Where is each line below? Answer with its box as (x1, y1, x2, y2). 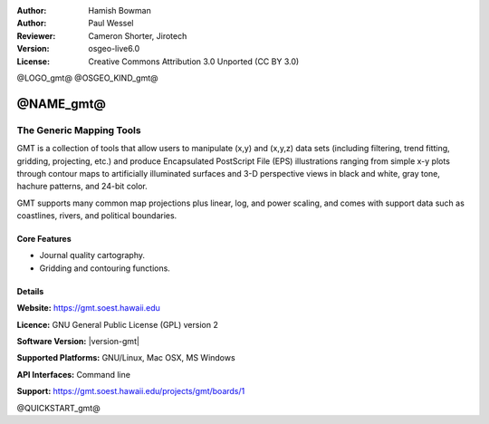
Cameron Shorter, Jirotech (88, 30, 187, 41)
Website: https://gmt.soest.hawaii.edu (16, 303, 160, 313)
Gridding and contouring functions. (39, 263, 171, 274)
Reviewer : (16, 30, 56, 41)
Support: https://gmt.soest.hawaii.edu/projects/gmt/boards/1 (16, 386, 245, 397)
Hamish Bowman (88, 5, 151, 15)
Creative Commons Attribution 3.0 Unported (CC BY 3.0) (88, 55, 300, 67)
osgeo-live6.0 (88, 43, 140, 54)
